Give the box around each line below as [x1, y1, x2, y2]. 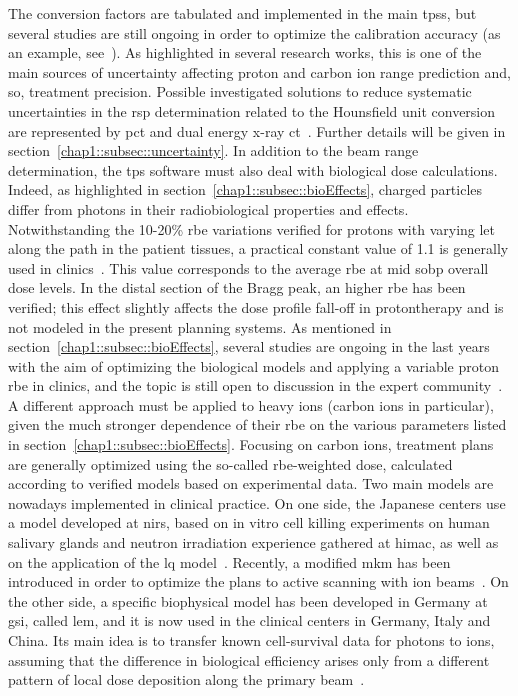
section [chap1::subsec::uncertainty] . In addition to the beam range [8, 140, 419, 161]
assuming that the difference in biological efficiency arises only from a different [8, 649, 490, 670]
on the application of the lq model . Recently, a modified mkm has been [8, 551, 451, 572]
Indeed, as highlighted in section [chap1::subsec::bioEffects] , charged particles [8, 179, 483, 200]
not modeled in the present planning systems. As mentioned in [8, 316, 392, 337]
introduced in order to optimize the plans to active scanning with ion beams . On [8, 571, 509, 592]
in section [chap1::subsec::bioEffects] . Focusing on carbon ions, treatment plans [8, 434, 494, 455]
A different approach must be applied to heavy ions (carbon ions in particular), [8, 394, 494, 415]
